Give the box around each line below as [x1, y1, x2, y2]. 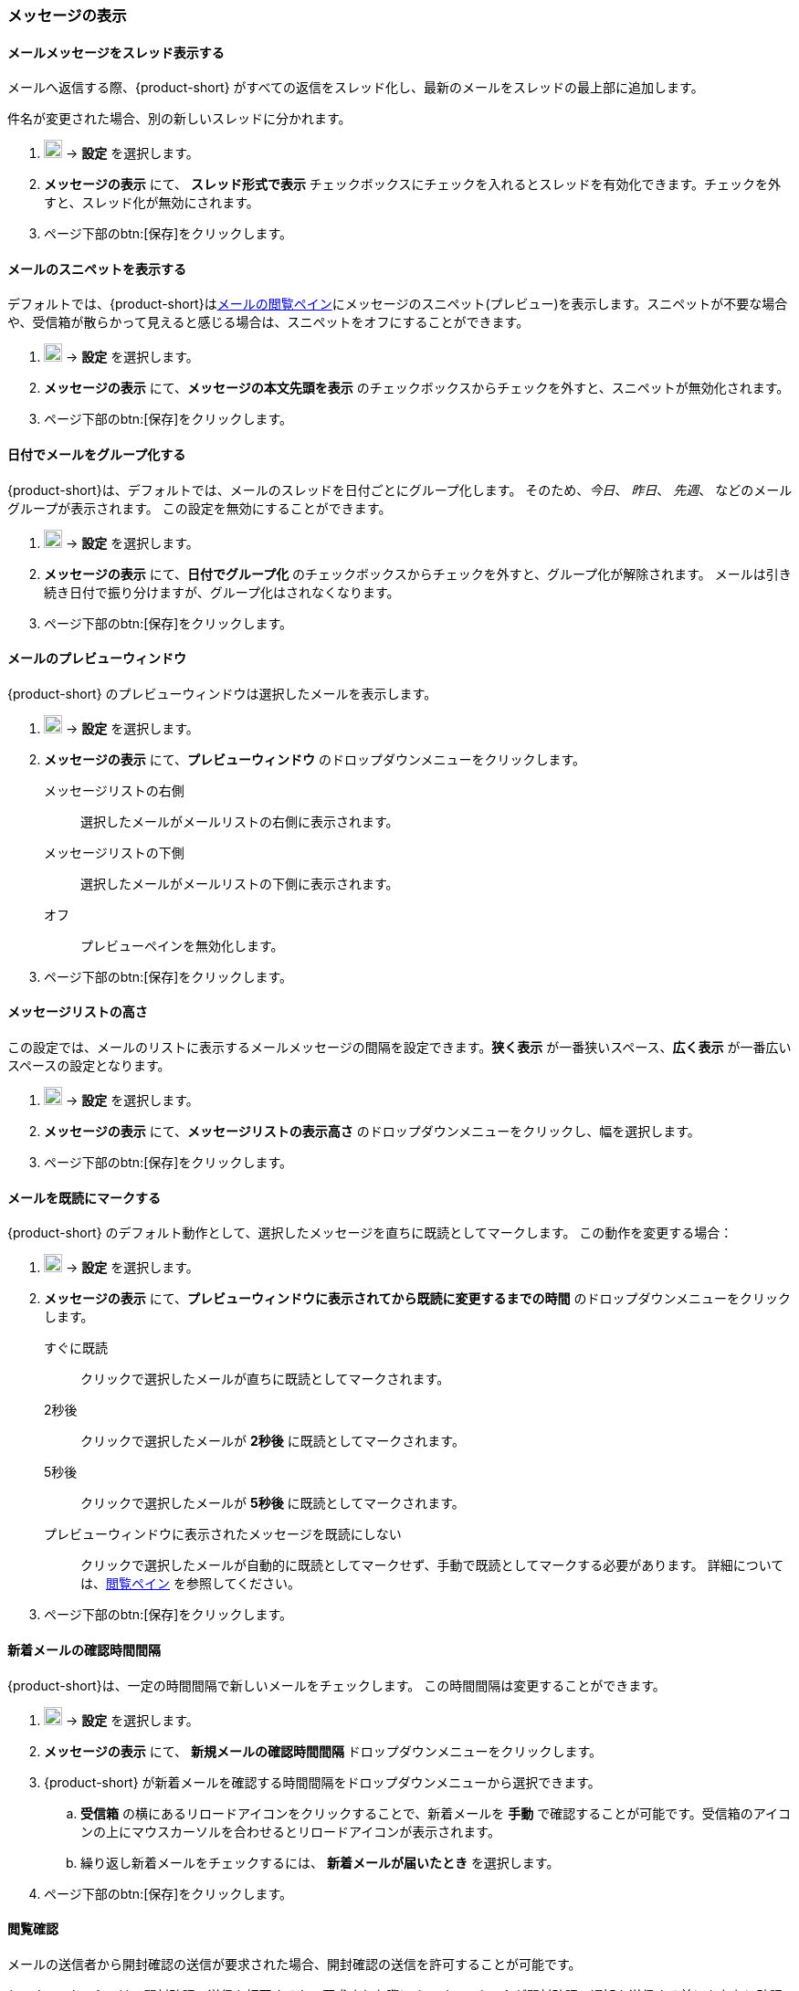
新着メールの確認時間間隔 [7, 1641, 161, 1658]
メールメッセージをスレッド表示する [7, 44, 225, 60]
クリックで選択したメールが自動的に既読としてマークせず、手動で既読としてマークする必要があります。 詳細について [80, 1557, 784, 1574]
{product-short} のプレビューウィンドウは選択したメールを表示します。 [7, 685, 437, 701]
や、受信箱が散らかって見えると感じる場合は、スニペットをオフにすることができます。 [7, 314, 530, 331]
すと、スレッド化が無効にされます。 [44, 195, 259, 211]
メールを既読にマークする [7, 1189, 161, 1206]
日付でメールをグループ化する [7, 447, 186, 463]
